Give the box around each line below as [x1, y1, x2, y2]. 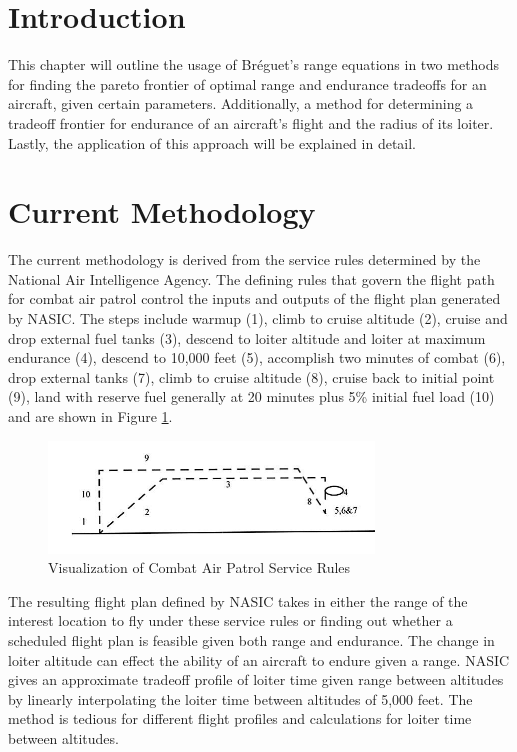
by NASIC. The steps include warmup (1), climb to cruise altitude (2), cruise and [8, 308, 508, 328]
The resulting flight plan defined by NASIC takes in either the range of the [8, 590, 468, 611]
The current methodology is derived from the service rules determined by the [8, 249, 481, 270]
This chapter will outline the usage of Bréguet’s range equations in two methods [8, 54, 500, 75]
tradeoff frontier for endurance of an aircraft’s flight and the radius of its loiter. [8, 112, 494, 133]
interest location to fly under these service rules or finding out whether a [8, 610, 453, 631]
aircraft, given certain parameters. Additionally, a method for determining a [8, 93, 474, 114]
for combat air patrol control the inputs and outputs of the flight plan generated [8, 288, 501, 309]
